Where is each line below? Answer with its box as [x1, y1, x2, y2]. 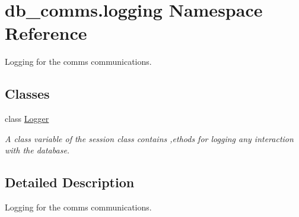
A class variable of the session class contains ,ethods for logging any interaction [5, 132, 294, 144]
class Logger [5, 112, 49, 125]
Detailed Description [5, 173, 135, 191]
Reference [5, 21, 87, 45]
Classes [5, 84, 50, 103]
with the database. [5, 144, 70, 156]
